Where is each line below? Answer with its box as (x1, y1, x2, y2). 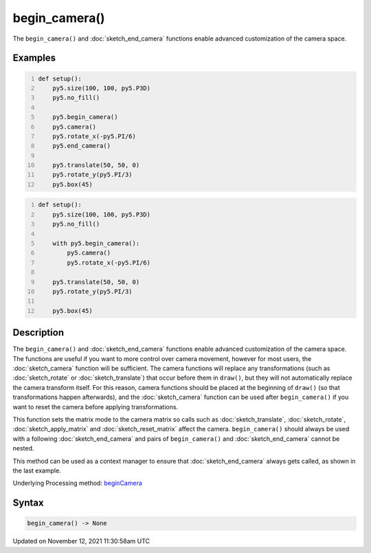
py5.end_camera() (52, 142, 111, 150)
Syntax (12, 497, 44, 509)
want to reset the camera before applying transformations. (12, 402, 179, 411)
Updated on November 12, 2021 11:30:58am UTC (12, 537, 150, 545)
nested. (12, 444, 34, 453)
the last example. (12, 466, 61, 475)
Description (12, 327, 65, 338)
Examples (12, 52, 56, 64)
